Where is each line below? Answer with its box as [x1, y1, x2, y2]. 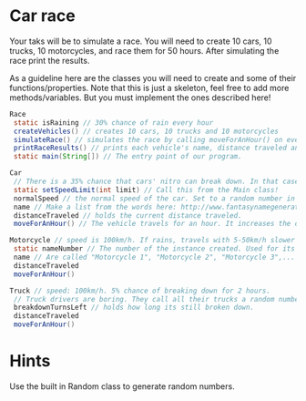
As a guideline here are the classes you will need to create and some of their [9, 72, 297, 83]
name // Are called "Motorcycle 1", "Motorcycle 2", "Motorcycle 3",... [13, 252, 296, 262]
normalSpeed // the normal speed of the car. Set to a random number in [13, 193, 296, 203]
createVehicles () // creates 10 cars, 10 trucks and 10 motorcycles [13, 127, 280, 136]
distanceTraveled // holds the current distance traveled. [13, 211, 243, 220]
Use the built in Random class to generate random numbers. [9, 381, 235, 392]
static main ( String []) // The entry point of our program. [13, 152, 243, 161]
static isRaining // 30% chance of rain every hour [13, 118, 214, 128]
